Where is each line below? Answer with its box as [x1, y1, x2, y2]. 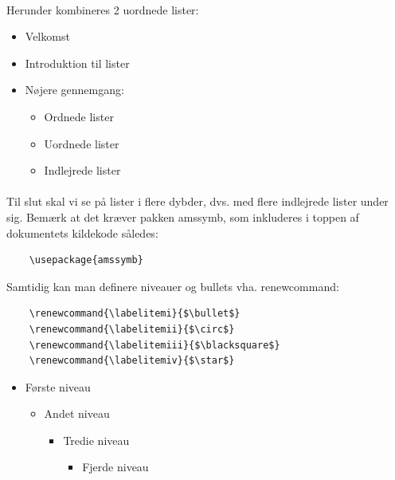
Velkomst [25, 28, 70, 45]
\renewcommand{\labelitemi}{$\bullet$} [29, 308, 241, 320]
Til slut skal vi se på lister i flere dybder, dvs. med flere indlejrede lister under [6, 193, 389, 210]
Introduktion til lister [25, 54, 130, 71]
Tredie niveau [63, 431, 130, 448]
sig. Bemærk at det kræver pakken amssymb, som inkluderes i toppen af [6, 208, 359, 225]
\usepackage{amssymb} [29, 254, 143, 266]
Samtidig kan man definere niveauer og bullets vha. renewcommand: [6, 277, 339, 294]
